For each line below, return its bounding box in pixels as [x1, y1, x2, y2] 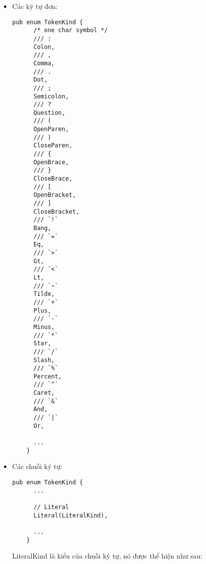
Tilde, [33, 290, 55, 298]
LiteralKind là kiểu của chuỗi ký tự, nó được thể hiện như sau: [12, 551, 203, 561]
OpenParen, [33, 126, 69, 133]
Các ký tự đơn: [12, 1, 58, 11]
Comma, [33, 59, 55, 67]
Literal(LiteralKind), [33, 512, 108, 519]
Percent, [33, 373, 62, 380]
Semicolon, [33, 93, 69, 100]
